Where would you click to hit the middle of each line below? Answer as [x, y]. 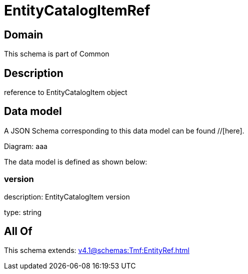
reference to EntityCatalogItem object [66, 92]
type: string [23, 212]
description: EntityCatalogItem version [67, 196]
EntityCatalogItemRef [77, 10]
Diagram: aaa [26, 146]
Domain [24, 34]
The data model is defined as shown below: [76, 161]
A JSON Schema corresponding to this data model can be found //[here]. [124, 130]
